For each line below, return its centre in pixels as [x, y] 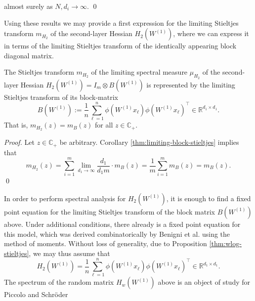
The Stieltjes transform [39, 72]
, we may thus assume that [69, 253]
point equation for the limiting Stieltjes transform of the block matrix [109, 211]
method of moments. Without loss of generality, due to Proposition [106, 243]
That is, [16, 125]
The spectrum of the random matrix [59, 282]
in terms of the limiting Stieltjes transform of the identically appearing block [120, 46]
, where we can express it [211, 33]
